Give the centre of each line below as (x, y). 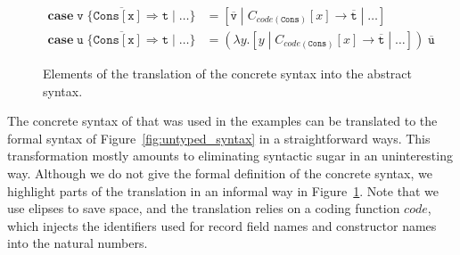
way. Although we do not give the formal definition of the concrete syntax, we (220, 173)
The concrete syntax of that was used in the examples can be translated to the (222, 121)
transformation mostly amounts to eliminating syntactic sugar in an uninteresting (230, 156)
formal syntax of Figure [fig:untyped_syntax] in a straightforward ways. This (219, 138)
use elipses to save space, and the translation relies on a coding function (204, 208)
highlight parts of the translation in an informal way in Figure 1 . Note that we (223, 190)
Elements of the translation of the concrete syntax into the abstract (227, 74)
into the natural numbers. (78, 243)
